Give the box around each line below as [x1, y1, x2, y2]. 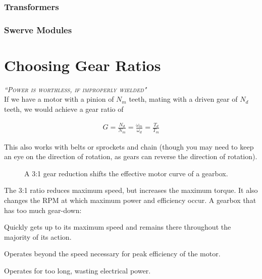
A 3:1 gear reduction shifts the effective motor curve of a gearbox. [24, 168, 228, 178]
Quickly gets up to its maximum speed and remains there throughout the [4, 222, 231, 232]
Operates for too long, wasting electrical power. [4, 265, 151, 275]
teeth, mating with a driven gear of [129, 94, 238, 104]
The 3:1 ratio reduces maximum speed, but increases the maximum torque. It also [4, 185, 258, 195]
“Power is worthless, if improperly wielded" [4, 84, 147, 94]
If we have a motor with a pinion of [4, 94, 114, 104]
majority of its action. [4, 231, 72, 242]
